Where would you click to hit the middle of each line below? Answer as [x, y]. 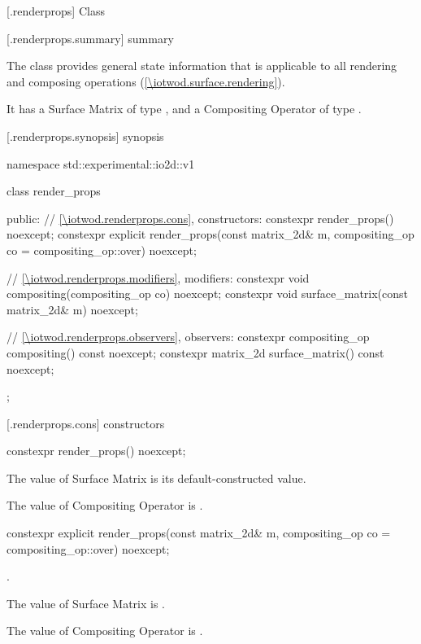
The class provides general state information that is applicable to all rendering [202, 66]
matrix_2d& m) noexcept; [72, 309]
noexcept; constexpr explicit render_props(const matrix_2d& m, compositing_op [210, 234]
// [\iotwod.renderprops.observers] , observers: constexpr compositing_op [188, 337]
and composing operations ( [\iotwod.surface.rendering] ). [146, 81]
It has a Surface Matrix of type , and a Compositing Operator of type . [184, 109]
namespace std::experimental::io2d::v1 [101, 163]
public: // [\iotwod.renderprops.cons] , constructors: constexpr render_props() [200, 218]
